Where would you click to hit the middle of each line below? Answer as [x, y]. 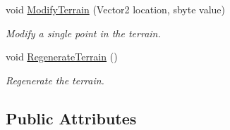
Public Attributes [71, 118]
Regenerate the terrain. [55, 80]
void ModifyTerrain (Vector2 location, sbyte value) [115, 9]
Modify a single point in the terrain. [83, 33]
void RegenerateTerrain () [62, 57]
